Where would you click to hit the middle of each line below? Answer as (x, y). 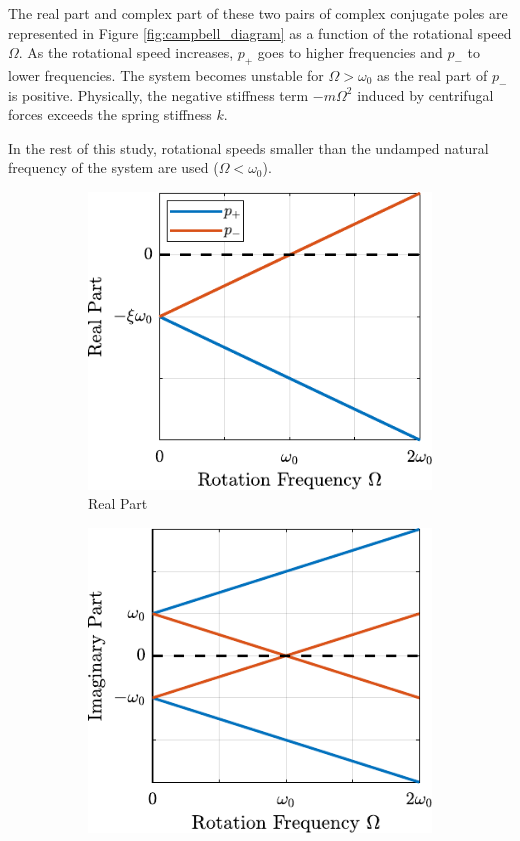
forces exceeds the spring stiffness (110, 114)
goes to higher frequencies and (350, 52)
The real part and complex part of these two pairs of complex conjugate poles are (258, 13)
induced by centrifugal (425, 94)
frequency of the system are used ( (113, 167)
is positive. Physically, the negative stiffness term (158, 94)
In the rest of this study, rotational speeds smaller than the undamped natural (248, 147)
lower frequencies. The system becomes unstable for (166, 74)
